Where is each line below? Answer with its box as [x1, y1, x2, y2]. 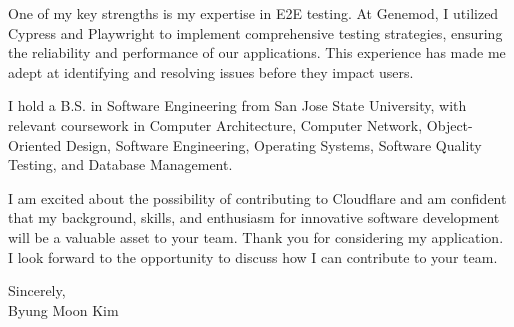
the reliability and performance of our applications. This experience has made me [8, 42, 506, 63]
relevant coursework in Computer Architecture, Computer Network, [8, 114, 423, 135]
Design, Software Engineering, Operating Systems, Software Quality [65, 134, 482, 155]
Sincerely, [8, 280, 66, 301]
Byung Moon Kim [8, 299, 119, 320]
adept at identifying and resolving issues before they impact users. [8, 61, 414, 82]
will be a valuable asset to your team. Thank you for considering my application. [8, 226, 504, 247]
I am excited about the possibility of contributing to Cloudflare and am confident [8, 187, 507, 208]
